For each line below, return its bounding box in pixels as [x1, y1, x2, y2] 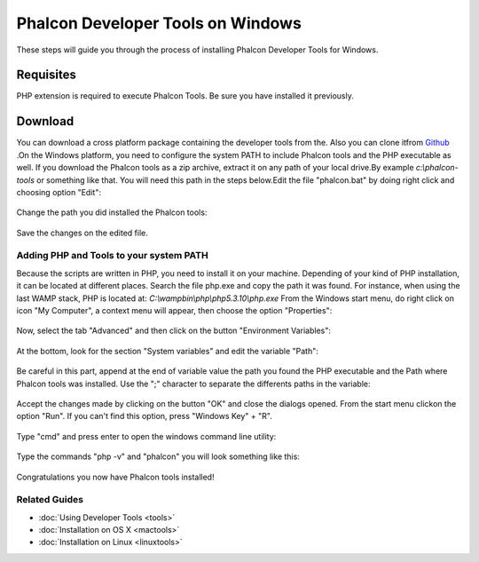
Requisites [16, 67, 77, 83]
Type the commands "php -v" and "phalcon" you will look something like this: [16, 451, 301, 462]
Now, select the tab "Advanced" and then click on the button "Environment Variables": [16, 325, 332, 336]
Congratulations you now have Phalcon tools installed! [16, 471, 215, 482]
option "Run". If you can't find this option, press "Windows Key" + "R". [16, 411, 272, 422]
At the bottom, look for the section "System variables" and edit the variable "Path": [16, 345, 318, 356]
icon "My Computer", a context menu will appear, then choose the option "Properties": [16, 305, 333, 316]
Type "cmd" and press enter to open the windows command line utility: [16, 431, 277, 441]
